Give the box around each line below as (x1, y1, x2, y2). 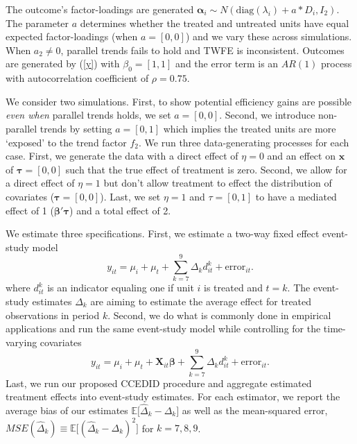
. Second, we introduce (219, 108, 315, 122)
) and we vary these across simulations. (185, 29, 352, 44)
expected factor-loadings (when (6, 29, 138, 44)
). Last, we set (100, 189, 161, 203)
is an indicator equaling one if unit (47, 280, 194, 295)
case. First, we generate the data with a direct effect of (6, 148, 238, 163)
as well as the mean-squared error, (182, 402, 328, 417)
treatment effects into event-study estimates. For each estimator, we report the (6, 389, 340, 404)
